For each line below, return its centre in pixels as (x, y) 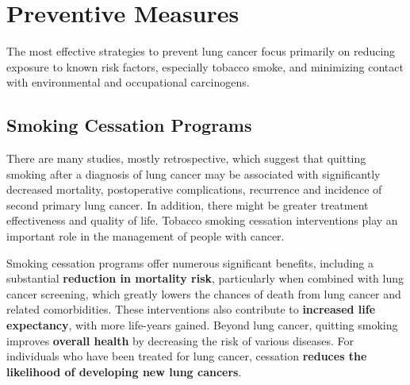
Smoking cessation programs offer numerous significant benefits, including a (190, 262)
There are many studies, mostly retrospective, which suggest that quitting (186, 158)
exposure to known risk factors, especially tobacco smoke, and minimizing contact (205, 66)
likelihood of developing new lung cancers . (124, 371)
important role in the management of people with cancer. (146, 236)
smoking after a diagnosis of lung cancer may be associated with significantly (194, 173)
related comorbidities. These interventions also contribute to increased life (191, 309)
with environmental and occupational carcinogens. (128, 82)
